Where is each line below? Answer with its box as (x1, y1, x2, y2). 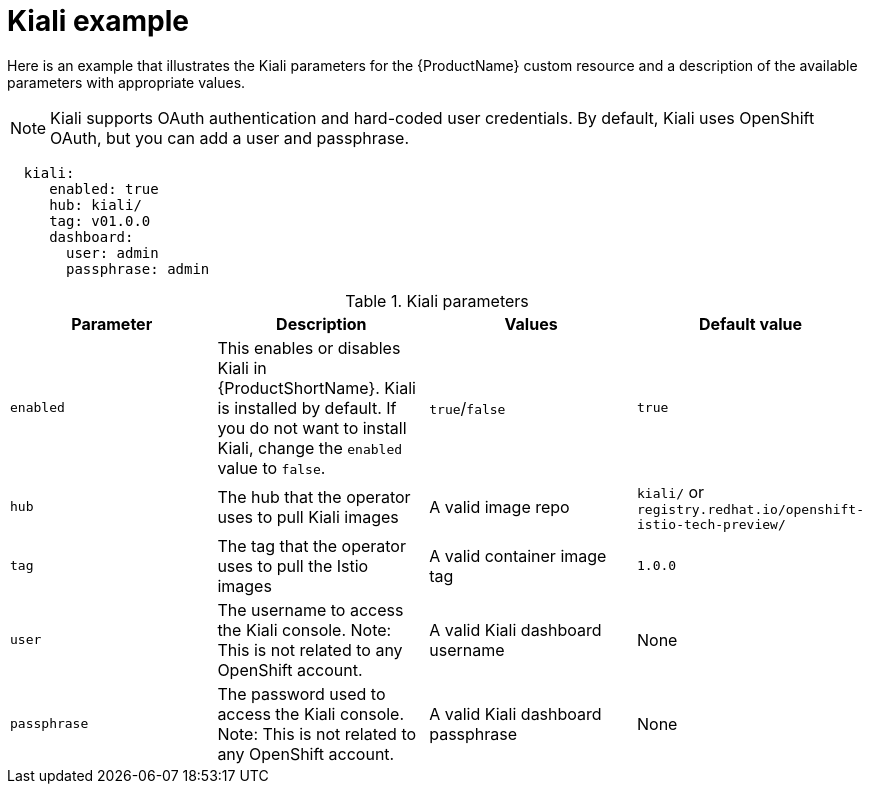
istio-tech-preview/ (637, 516, 786, 532)
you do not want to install (217, 417, 407, 438)
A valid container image (429, 545, 607, 566)
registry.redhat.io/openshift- (637, 501, 864, 517)
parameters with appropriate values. (7, 73, 246, 91)
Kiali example (7, 4, 190, 38)
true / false (429, 397, 506, 418)
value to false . (217, 457, 326, 478)
